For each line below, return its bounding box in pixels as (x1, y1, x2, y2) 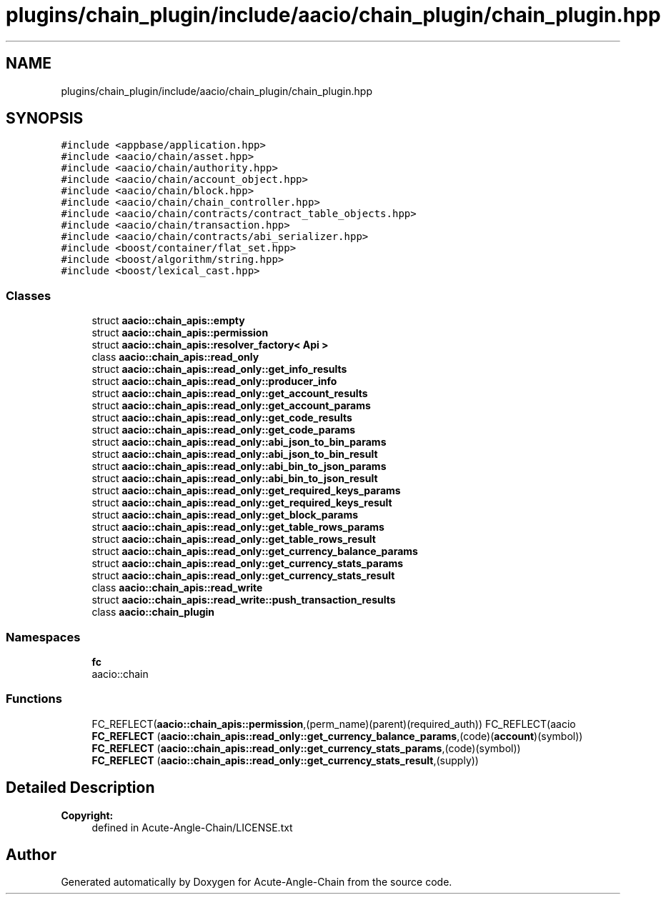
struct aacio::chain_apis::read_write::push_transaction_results (91, 594, 396, 606)
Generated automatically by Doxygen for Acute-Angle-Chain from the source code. (61, 876, 452, 889)
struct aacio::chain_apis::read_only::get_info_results (91, 363, 347, 376)
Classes (6, 288, 51, 303)
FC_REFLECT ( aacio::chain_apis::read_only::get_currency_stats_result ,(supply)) (91, 754, 479, 766)
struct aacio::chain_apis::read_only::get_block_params (91, 509, 359, 521)
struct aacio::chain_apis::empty (91, 314, 245, 327)
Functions (6, 691, 62, 706)
